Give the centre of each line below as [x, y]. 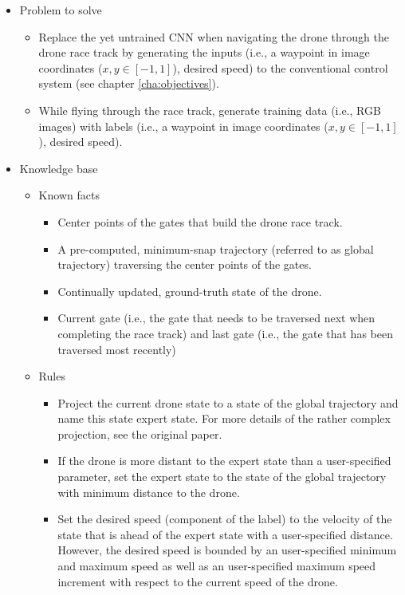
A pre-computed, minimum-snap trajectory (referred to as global [216, 248]
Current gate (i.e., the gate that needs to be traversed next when [216, 318]
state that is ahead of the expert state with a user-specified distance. [225, 534]
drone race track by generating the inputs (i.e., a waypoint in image [204, 52]
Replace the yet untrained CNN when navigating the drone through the [214, 36]
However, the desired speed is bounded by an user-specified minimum [227, 550]
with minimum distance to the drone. [149, 492]
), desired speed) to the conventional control [280, 67]
